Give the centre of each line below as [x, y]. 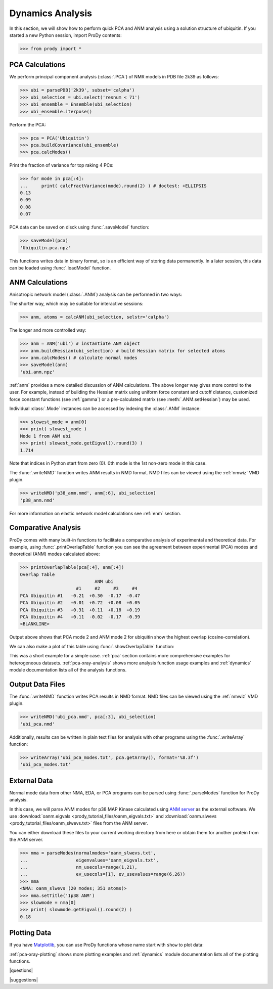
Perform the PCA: [28, 124]
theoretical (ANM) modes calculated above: [55, 554]
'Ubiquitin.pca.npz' [45, 248]
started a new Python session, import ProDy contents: [66, 35]
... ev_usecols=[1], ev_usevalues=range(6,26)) [103, 874]
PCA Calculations [37, 65]
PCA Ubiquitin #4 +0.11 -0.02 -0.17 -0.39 [80, 617]
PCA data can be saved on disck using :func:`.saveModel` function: [79, 227]
